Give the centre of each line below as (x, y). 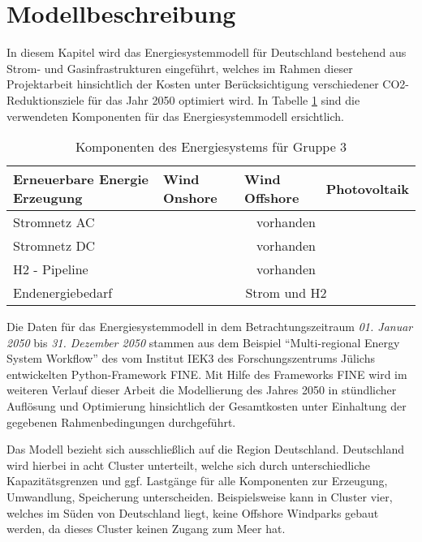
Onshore (190, 198)
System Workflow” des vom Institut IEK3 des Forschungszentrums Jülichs (191, 358)
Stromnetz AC (54, 222)
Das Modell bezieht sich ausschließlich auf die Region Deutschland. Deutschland (206, 449)
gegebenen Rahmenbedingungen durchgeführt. (121, 422)
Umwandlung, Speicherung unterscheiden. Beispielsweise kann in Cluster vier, (200, 497)
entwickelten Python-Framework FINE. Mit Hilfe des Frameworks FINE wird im (207, 374)
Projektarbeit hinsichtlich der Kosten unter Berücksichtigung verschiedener (193, 84)
